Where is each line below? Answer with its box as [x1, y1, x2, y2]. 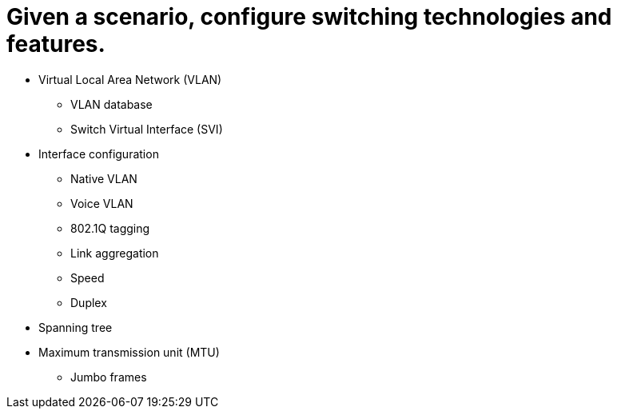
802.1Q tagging [70, 221, 150, 235]
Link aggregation [70, 245, 159, 260]
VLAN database [70, 97, 153, 111]
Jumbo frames [70, 369, 147, 384]
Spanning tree [38, 320, 113, 334]
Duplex [70, 295, 107, 309]
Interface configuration [38, 146, 159, 161]
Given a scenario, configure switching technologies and [6, 3, 612, 30]
